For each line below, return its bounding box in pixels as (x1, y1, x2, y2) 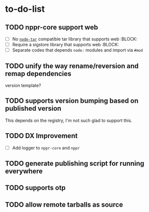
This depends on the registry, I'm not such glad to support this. (5, 117, 132, 123)
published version (5, 104, 62, 113)
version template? (5, 83, 41, 88)
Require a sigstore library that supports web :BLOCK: (12, 42, 119, 48)
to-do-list (5, 3, 45, 15)
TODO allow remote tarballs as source (5, 200, 124, 209)
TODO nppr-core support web (5, 23, 98, 31)
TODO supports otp (5, 183, 66, 192)
